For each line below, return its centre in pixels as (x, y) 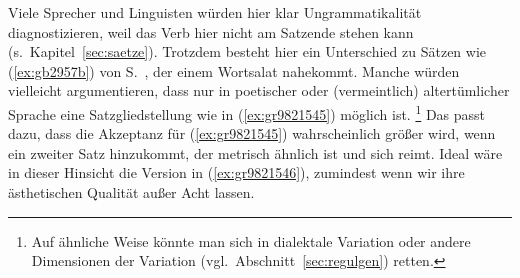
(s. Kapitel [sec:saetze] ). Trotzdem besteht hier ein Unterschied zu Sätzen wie (247, 51)
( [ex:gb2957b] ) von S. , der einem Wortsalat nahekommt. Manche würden (234, 70)
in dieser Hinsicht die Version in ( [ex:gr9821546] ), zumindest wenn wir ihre (236, 172)
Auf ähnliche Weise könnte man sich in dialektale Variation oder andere (251, 240)
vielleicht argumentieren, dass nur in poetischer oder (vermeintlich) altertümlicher (259, 90)
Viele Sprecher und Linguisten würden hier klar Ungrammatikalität (215, 12)
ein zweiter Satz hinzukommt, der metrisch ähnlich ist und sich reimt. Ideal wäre (255, 152)
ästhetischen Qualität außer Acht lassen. (131, 192)
